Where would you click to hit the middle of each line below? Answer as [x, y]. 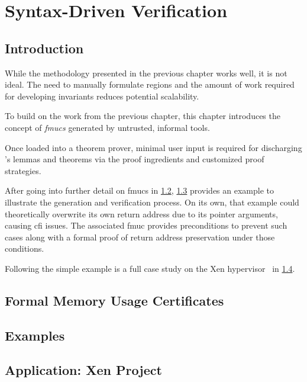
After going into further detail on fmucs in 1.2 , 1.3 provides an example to [140, 190]
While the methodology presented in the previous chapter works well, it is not [146, 73]
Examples [35, 335]
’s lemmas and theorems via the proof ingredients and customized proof [135, 159]
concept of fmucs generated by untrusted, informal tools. [107, 127]
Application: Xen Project [83, 370]
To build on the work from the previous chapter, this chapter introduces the [143, 116]
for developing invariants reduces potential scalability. [102, 96]
